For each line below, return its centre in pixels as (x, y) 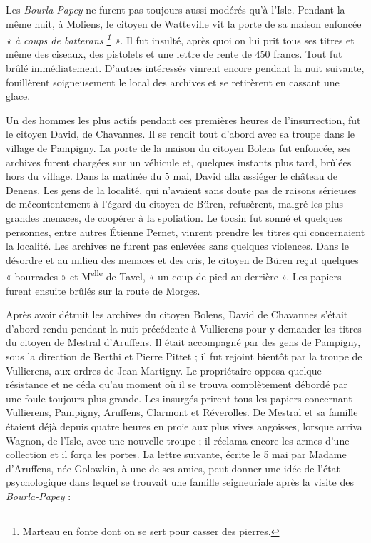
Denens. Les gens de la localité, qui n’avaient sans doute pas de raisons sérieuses (181, 189)
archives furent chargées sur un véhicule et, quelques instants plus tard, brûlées (179, 162)
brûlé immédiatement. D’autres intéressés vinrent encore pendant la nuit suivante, (185, 68)
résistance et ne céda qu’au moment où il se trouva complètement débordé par (177, 384)
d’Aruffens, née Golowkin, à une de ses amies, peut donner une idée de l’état (173, 468)
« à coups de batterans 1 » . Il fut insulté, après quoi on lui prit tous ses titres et (180, 39)
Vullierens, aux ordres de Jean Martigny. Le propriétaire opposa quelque (164, 370)
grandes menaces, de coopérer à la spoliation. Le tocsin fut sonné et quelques (174, 217)
